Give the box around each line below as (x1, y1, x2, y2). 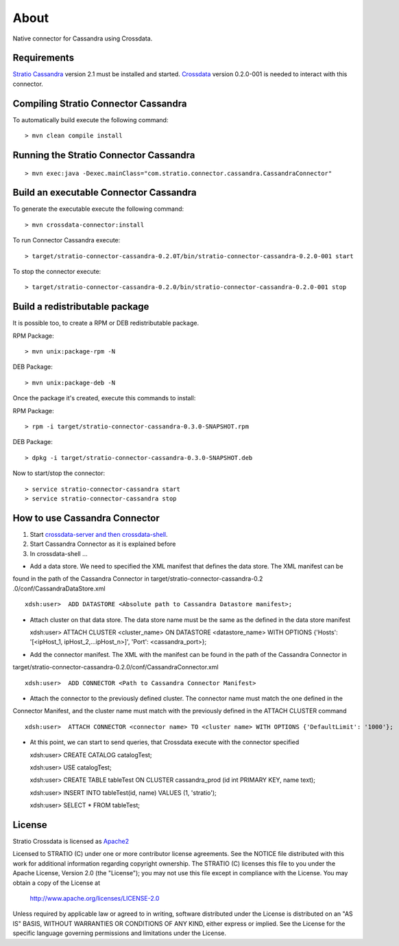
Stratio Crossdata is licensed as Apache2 (12, 838, 130, 846)
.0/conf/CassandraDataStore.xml (12, 584, 106, 592)
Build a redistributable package (12, 301, 149, 312)
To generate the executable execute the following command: (12, 205, 184, 213)
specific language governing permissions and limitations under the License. (12, 929, 226, 937)
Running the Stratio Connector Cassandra (12, 149, 195, 161)
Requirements (12, 52, 75, 64)
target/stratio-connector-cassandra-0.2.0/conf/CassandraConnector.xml (12, 663, 219, 671)
